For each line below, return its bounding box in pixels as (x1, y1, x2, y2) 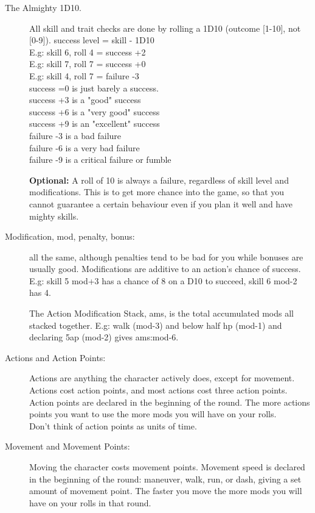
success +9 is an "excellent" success (29, 117, 160, 130)
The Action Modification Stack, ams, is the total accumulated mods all (29, 307, 294, 320)
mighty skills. (29, 209, 79, 222)
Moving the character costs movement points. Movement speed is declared (29, 461, 305, 473)
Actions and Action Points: (5, 351, 106, 364)
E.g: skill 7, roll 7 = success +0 (29, 57, 146, 70)
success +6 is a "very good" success (29, 105, 160, 118)
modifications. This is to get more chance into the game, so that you (29, 185, 285, 198)
